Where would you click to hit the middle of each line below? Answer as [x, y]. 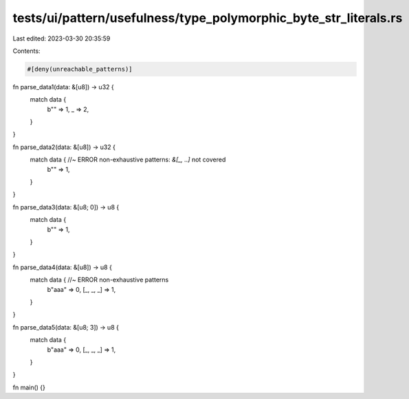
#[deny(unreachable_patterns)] [80, 69]
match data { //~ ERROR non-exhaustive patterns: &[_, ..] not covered [128, 160]
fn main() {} [29, 387]
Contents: [26, 51]
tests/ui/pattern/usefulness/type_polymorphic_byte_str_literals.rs [208, 18]
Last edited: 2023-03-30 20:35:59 [62, 38]
